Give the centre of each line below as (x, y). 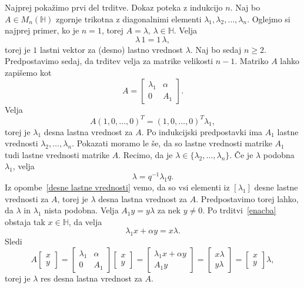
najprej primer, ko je (42, 30)
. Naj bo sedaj (216, 49)
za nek (169, 210)
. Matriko (252, 61)
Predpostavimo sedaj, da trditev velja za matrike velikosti (109, 61)
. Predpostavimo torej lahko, (247, 198)
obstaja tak (25, 221)
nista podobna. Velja (81, 210)
